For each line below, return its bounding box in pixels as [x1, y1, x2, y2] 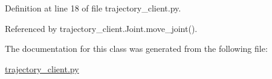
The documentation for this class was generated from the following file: [5, 42, 268, 55]
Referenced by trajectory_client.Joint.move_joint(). [5, 22, 198, 34]
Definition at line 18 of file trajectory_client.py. [5, 2, 181, 14]
